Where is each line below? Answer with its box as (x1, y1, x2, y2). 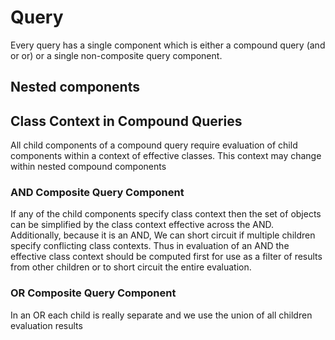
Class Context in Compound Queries (10, 112, 243, 130)
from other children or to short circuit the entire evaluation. (10, 261, 252, 273)
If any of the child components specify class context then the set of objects (10, 208, 322, 220)
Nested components (10, 79, 140, 96)
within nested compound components (10, 161, 167, 173)
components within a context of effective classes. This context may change (10, 150, 322, 162)
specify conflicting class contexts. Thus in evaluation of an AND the (10, 240, 290, 252)
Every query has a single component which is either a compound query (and (10, 39, 326, 51)
